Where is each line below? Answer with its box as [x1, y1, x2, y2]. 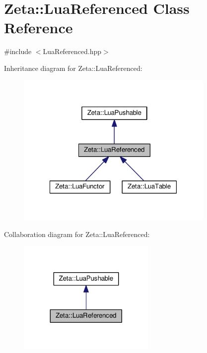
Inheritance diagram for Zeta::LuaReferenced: [4, 62, 142, 73]
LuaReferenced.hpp [43, 46, 102, 57]
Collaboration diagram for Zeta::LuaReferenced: [4, 229, 150, 239]
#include [4, 46, 32, 57]
